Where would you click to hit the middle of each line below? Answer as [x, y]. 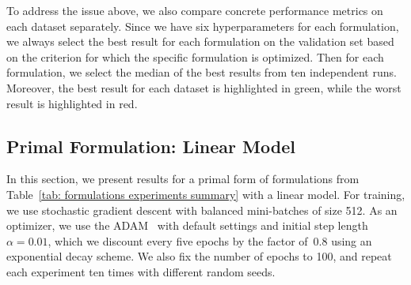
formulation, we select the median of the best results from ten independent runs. [202, 72]
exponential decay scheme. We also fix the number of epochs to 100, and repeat [199, 256]
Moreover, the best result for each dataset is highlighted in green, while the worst [204, 87]
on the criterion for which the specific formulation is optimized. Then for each [195, 56]
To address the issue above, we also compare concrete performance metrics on [195, 10]
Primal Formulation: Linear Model [151, 146]
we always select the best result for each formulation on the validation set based [200, 41]
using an [352, 240]
